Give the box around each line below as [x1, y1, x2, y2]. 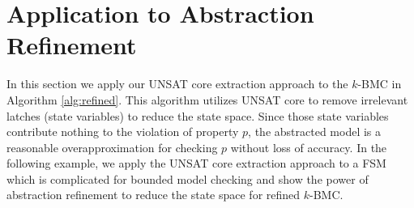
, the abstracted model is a [248, 123, 382, 140]
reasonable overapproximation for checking [6, 138, 218, 155]
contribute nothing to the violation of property [6, 123, 239, 140]
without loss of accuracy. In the [230, 138, 387, 155]
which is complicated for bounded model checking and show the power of [6, 170, 369, 187]
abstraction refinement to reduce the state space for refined [6, 186, 301, 203]
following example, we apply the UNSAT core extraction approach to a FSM [6, 155, 386, 172]
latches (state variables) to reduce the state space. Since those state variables [6, 107, 389, 124]
